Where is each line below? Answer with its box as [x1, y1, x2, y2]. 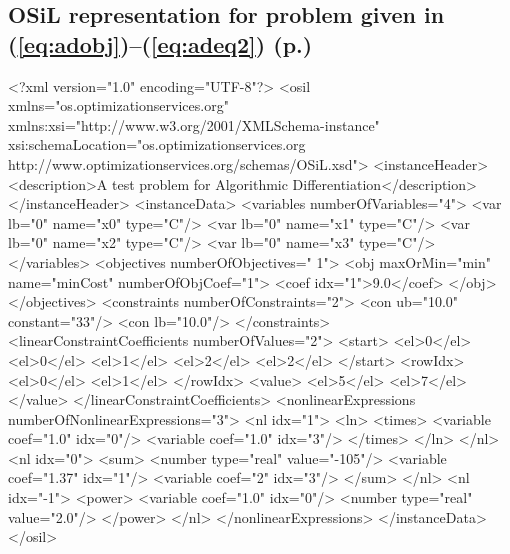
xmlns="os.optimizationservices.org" [8, 95, 229, 116]
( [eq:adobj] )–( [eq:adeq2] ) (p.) [8, 28, 313, 59]
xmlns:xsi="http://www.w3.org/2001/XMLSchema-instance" [8, 114, 380, 135]
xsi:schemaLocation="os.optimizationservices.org [8, 134, 306, 155]
